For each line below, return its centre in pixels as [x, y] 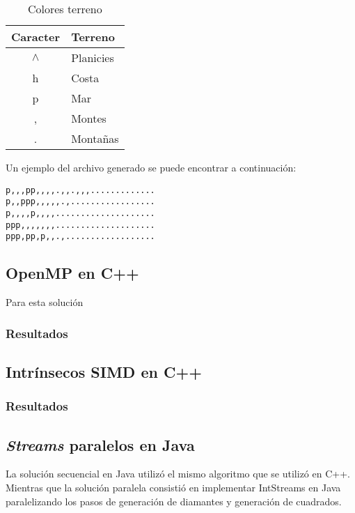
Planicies [93, 58]
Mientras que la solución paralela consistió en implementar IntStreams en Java [173, 487]
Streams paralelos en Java [100, 444]
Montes [89, 118]
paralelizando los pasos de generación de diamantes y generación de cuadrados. [174, 501]
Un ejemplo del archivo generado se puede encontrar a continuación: [151, 167]
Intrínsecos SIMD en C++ [104, 371]
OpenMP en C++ [72, 273]
